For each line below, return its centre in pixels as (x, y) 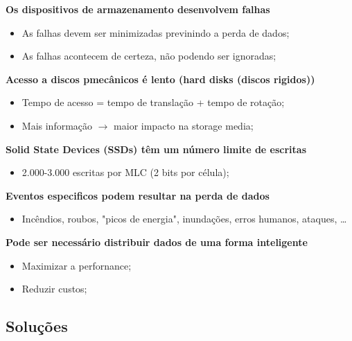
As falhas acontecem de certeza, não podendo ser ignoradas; (149, 56)
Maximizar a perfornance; (77, 265)
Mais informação (57, 125)
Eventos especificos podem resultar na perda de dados (138, 195)
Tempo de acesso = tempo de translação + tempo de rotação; (153, 102)
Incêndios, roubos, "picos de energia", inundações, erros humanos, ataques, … (184, 219)
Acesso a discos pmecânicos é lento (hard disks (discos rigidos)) (160, 79)
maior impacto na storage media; (184, 125)
